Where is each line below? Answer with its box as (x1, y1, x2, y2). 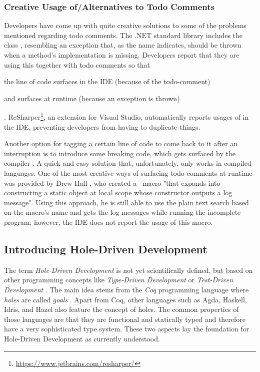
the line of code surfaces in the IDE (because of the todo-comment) (4, 76, 210, 87)
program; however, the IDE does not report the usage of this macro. (4, 216, 213, 227)
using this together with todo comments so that (4, 59, 150, 70)
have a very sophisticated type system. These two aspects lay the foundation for (4, 323, 249, 334)
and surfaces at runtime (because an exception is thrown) (4, 93, 180, 103)
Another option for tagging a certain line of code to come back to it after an (4, 138, 238, 149)
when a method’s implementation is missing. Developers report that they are (4, 50, 239, 60)
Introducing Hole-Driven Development (4, 241, 207, 256)
